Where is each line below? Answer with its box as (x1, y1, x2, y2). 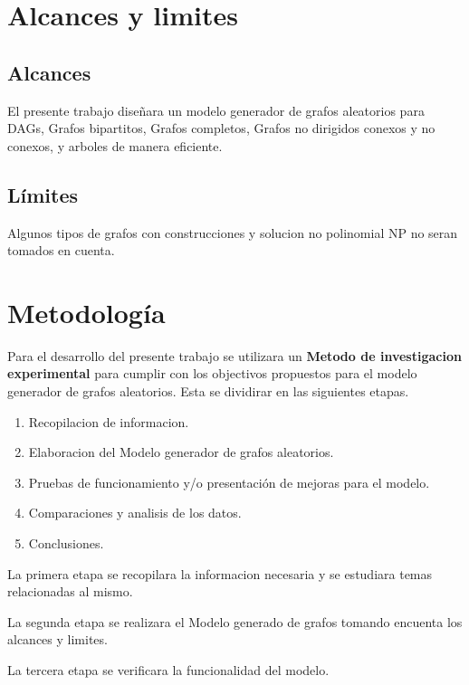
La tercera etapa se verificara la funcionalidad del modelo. (7, 661, 330, 679)
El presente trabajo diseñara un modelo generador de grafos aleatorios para (7, 100, 425, 119)
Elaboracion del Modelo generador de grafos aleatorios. (28, 442, 334, 461)
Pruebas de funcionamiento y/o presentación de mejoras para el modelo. (28, 472, 430, 491)
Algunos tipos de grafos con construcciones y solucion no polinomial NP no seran (7, 223, 458, 242)
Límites (7, 180, 79, 208)
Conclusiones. (28, 534, 104, 553)
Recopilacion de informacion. (28, 412, 189, 431)
